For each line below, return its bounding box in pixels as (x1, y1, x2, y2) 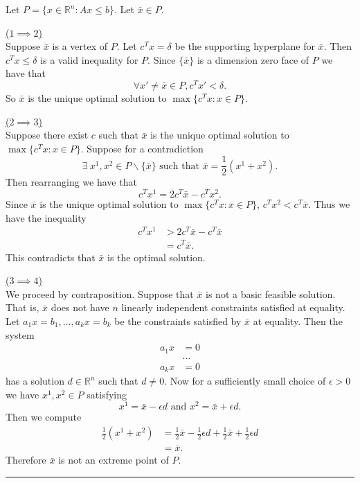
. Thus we (308, 197, 350, 211)
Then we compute (6, 410, 82, 424)
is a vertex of (52, 39, 108, 53)
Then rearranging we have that (6, 175, 137, 189)
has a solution (6, 374, 64, 388)
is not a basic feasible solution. (206, 286, 336, 301)
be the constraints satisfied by (114, 313, 242, 328)
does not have (51, 300, 109, 315)
